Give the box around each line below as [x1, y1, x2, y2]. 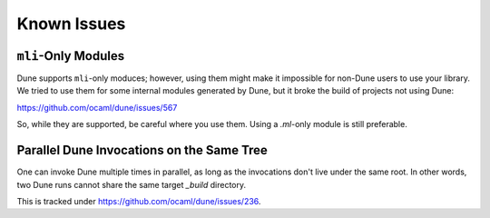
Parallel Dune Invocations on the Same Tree [16, 143, 268, 158]
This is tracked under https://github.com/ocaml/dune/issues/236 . [16, 195, 261, 206]
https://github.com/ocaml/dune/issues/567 [16, 102, 178, 113]
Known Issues [16, 14, 126, 34]
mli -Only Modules [16, 48, 125, 64]
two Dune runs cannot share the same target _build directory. [16, 179, 247, 190]
